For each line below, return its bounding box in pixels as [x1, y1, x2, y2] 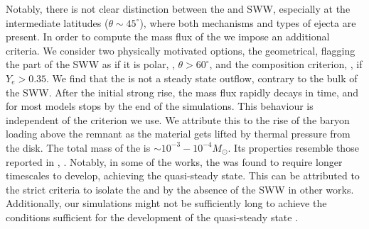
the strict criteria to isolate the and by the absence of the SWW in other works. [6, 181, 354, 196]
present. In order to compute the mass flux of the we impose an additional [6, 29, 330, 44]
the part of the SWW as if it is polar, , [6, 57, 175, 72]
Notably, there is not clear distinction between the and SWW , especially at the [6, 1, 351, 16]
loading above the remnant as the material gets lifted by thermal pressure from [6, 126, 351, 141]
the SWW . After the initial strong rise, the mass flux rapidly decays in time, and [6, 84, 359, 99]
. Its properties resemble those [228, 140, 359, 155]
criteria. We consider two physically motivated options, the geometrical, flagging [6, 43, 355, 57]
